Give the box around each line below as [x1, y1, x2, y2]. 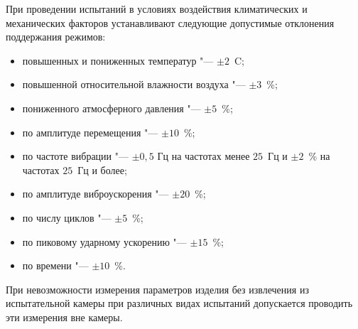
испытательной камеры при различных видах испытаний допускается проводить [6, 296, 353, 311]
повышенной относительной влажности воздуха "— [22, 77, 246, 92]
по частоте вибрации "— [22, 149, 129, 163]
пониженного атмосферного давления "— [22, 100, 201, 115]
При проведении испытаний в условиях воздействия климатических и [6, 1, 308, 16]
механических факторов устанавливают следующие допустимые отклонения [6, 15, 335, 30]
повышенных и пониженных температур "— [22, 53, 214, 68]
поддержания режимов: [6, 29, 106, 44]
